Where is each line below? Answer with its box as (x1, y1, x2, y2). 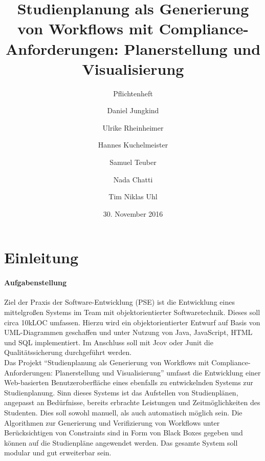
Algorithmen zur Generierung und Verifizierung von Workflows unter (4, 417, 220, 428)
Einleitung (4, 247, 79, 268)
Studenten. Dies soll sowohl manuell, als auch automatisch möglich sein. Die (4, 407, 242, 417)
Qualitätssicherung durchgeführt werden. (4, 347, 132, 358)
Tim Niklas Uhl (108, 191, 158, 202)
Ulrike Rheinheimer (102, 122, 164, 133)
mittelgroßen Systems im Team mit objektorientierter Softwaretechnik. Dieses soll (4, 307, 260, 318)
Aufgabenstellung (4, 277, 67, 288)
